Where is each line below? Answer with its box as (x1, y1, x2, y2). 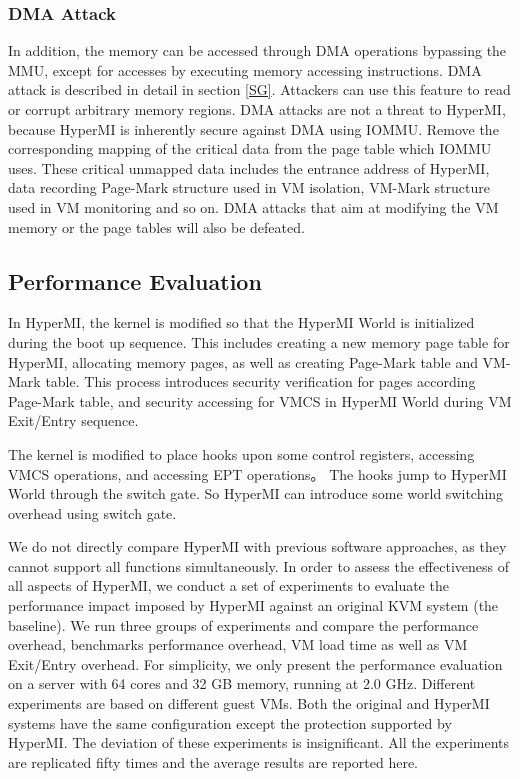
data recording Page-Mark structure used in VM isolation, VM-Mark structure (8, 177, 490, 198)
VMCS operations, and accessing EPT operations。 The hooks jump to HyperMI (8, 463, 507, 484)
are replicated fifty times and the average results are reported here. (8, 751, 419, 772)
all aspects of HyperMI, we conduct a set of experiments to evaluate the (8, 575, 449, 596)
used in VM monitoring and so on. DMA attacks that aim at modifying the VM (8, 196, 499, 217)
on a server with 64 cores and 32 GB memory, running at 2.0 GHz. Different (8, 673, 476, 694)
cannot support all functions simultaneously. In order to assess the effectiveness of (8, 555, 509, 576)
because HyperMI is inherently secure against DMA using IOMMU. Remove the (8, 118, 499, 139)
